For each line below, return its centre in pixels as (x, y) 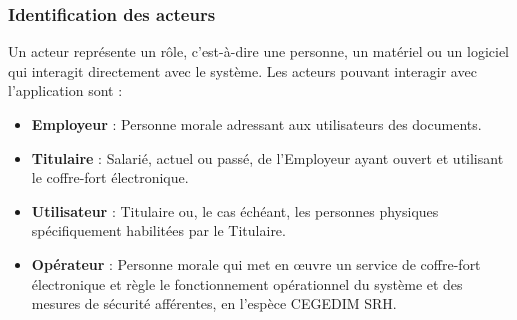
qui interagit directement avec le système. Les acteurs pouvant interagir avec (242, 70)
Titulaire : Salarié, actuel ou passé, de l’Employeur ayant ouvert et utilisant (267, 157)
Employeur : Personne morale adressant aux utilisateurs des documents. (256, 124)
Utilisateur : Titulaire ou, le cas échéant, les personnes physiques (235, 210)
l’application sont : (65, 90)
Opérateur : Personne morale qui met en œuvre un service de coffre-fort (256, 263)
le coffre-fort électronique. (110, 177)
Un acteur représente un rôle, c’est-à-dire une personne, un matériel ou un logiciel (258, 51)
